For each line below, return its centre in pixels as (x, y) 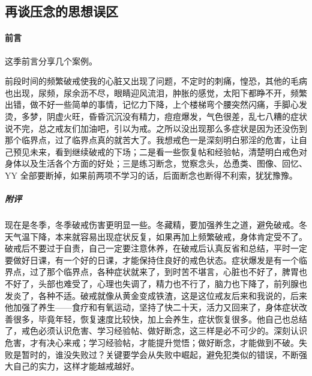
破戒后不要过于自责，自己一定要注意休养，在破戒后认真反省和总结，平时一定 (156, 248)
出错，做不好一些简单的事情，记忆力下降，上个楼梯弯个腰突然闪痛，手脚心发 (156, 104)
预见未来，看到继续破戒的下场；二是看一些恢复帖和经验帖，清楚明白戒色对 (160, 151)
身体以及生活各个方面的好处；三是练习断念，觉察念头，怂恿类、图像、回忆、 (156, 163)
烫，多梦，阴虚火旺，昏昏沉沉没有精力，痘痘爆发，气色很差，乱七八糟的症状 (156, 116)
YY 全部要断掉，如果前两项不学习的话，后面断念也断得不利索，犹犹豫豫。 (151, 175)
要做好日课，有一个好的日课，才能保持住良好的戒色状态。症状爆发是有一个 (152, 260)
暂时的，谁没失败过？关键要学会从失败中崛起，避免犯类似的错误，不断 (160, 354)
